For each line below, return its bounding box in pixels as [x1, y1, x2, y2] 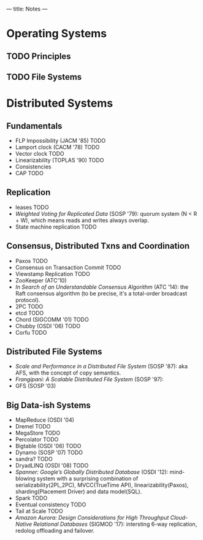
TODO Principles [6, 51, 72, 61]
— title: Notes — [6, 6, 48, 12]
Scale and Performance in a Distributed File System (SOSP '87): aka [15, 363, 188, 370]
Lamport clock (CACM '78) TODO [15, 143, 100, 151]
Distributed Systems [6, 96, 113, 110]
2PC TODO [15, 303, 44, 310]
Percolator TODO [15, 436, 59, 443]
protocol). [15, 296, 40, 303]
